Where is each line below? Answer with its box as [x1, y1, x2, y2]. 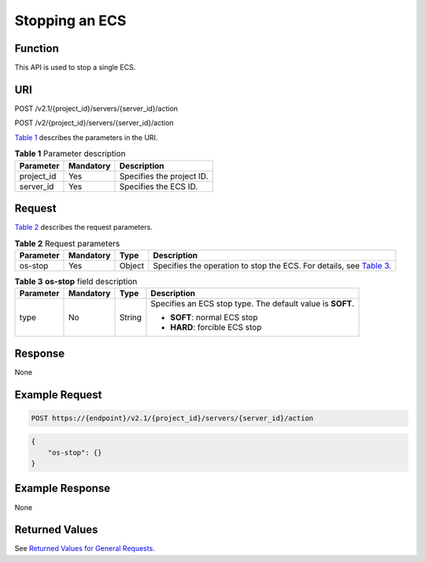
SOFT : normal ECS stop [170, 312, 259, 323]
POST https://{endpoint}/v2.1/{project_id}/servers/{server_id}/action [31, 413, 314, 423]
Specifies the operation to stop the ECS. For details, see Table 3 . [153, 260, 392, 271]
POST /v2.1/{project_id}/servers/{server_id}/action [14, 103, 179, 113]
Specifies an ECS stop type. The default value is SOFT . [150, 298, 355, 309]
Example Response [14, 482, 110, 495]
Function [14, 42, 59, 55]
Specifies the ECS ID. [119, 181, 198, 192]
